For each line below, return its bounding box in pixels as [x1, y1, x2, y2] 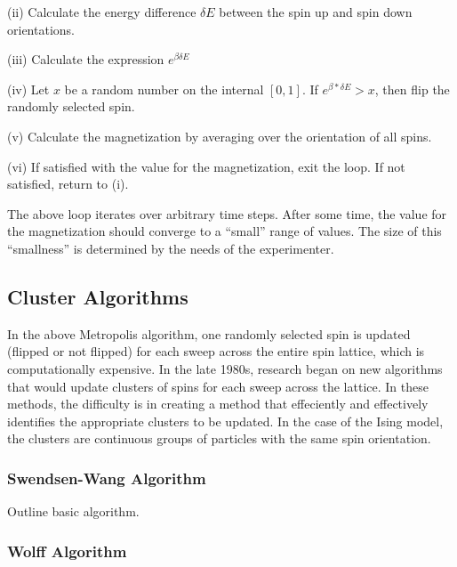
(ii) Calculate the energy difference [7, 3, 196, 20]
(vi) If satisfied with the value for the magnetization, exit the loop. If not [7, 157, 405, 175]
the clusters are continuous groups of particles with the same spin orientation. [7, 429, 431, 448]
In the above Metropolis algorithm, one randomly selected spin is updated [7, 324, 411, 343]
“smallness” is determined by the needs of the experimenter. [7, 239, 334, 257]
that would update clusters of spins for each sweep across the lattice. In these [7, 377, 429, 395]
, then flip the [374, 79, 450, 98]
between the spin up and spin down [219, 3, 413, 20]
